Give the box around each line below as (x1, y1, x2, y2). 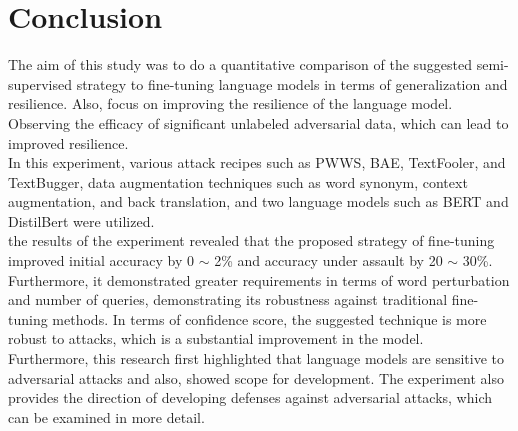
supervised (8, 73, 72, 94)
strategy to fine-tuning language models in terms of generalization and (76, 73, 508, 94)
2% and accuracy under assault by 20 (214, 250, 443, 271)
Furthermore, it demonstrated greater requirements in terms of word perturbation (8, 269, 510, 290)
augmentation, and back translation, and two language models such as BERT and (8, 191, 509, 212)
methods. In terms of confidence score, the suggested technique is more (52, 308, 487, 329)
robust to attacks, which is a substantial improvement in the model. (8, 328, 424, 349)
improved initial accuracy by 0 (8, 250, 194, 271)
